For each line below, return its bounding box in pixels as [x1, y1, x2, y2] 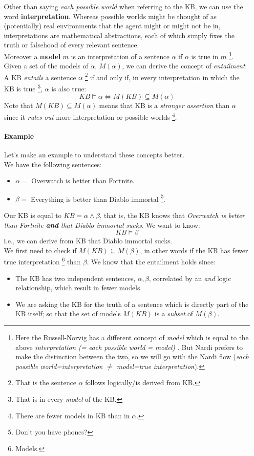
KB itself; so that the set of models [15, 308, 121, 319]
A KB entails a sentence [4, 72, 76, 82]
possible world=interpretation [15, 361, 103, 371]
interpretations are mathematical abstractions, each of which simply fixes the [4, 30, 234, 40]
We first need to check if [4, 245, 77, 255]
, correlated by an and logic [149, 273, 231, 283]
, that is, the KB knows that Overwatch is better [100, 210, 245, 220]
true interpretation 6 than [4, 255, 81, 267]
